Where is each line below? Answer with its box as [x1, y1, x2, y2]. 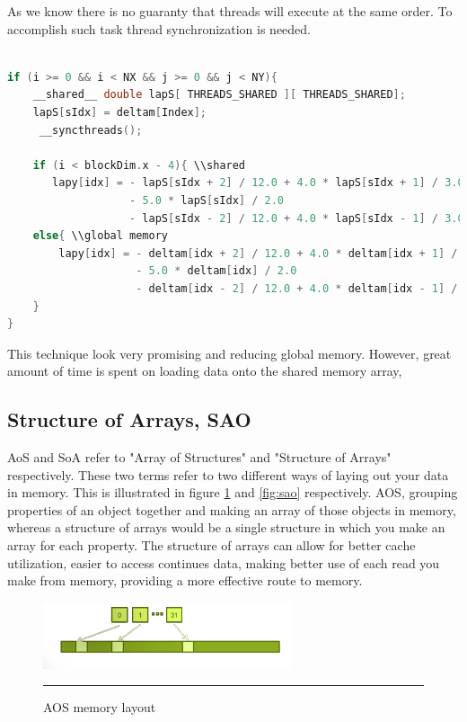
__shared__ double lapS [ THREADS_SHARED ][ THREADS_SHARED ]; [32, 88, 406, 102]
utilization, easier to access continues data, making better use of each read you [7, 553, 440, 572]
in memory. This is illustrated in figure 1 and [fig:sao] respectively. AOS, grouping [7, 483, 458, 502]
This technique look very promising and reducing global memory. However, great [7, 343, 452, 362]
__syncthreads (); [39, 123, 143, 137]
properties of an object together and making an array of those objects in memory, [7, 500, 456, 519]
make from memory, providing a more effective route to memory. [7, 571, 363, 590]
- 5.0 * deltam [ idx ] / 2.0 [136, 264, 297, 278]
